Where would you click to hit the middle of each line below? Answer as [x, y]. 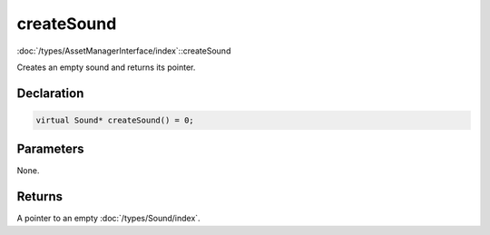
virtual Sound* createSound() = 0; [115, 120]
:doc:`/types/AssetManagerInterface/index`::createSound [124, 51]
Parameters [50, 149]
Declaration [50, 93]
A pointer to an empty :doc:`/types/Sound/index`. [108, 219]
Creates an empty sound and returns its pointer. [106, 67]
